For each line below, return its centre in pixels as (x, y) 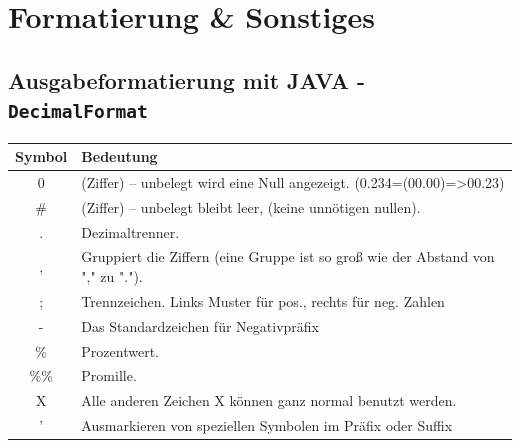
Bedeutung (119, 156)
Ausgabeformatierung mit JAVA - (186, 79)
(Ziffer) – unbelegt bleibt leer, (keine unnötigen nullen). (251, 206)
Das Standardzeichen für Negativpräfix (200, 325)
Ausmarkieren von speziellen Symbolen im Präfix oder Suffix (267, 425)
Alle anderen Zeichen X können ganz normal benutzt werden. (269, 400)
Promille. (109, 375)
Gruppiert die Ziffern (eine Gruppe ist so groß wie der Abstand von (288, 256)
